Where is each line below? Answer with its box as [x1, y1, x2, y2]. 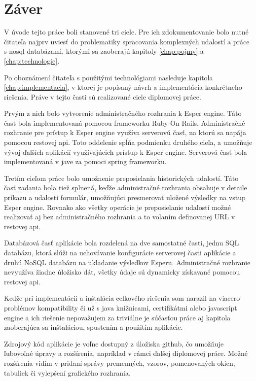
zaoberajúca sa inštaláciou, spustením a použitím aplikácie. [4, 322, 183, 332]
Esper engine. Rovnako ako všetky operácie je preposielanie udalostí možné [4, 202, 231, 212]
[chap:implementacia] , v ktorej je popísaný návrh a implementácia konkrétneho [4, 82, 242, 92]
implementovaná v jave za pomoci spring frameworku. [4, 156, 167, 167]
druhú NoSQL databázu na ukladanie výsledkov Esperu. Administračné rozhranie [4, 257, 251, 267]
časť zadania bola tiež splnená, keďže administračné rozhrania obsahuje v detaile [4, 182, 247, 193]
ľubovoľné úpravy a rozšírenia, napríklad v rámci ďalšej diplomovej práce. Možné [4, 348, 248, 358]
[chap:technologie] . [4, 55, 60, 66]
